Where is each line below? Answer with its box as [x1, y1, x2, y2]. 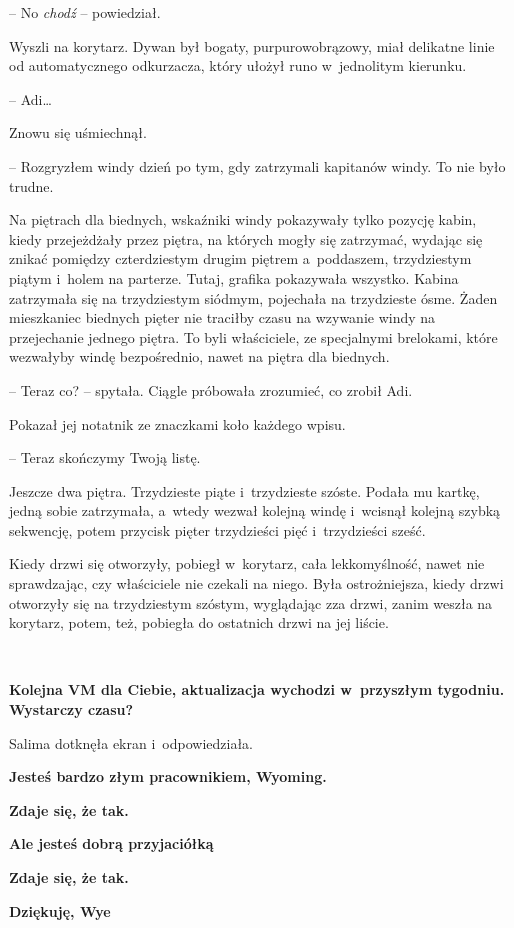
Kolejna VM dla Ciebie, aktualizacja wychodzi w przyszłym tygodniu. [9, 679, 505, 700]
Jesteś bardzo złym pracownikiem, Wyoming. [9, 766, 327, 787]
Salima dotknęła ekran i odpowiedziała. [9, 732, 253, 753]
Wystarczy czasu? [9, 699, 134, 720]
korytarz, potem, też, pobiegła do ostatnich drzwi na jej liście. [9, 612, 389, 633]
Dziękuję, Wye [9, 900, 111, 921]
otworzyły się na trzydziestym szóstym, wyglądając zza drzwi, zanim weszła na [9, 592, 493, 613]
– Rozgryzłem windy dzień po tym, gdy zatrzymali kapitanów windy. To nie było [9, 155, 506, 176]
